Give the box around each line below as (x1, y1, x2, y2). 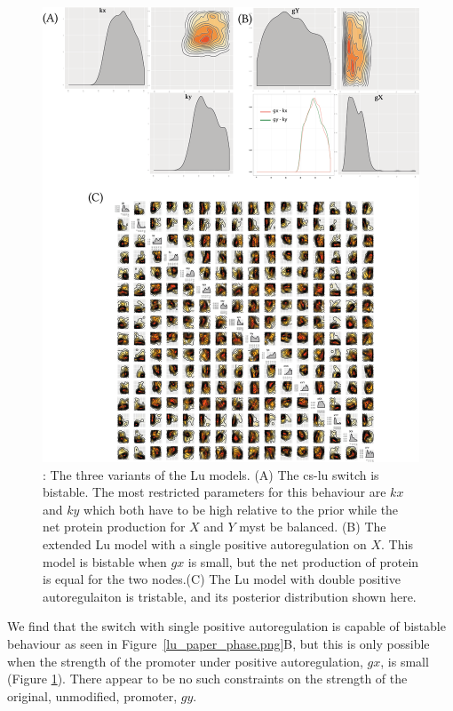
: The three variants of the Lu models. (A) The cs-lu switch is (43, 465, 379, 483)
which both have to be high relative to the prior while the (83, 499, 399, 518)
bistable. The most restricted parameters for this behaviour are (43, 483, 386, 501)
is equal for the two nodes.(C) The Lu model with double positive (43, 570, 401, 588)
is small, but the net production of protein (187, 552, 419, 571)
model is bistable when (43, 552, 167, 571)
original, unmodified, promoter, (7, 686, 178, 705)
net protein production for (43, 517, 186, 536)
